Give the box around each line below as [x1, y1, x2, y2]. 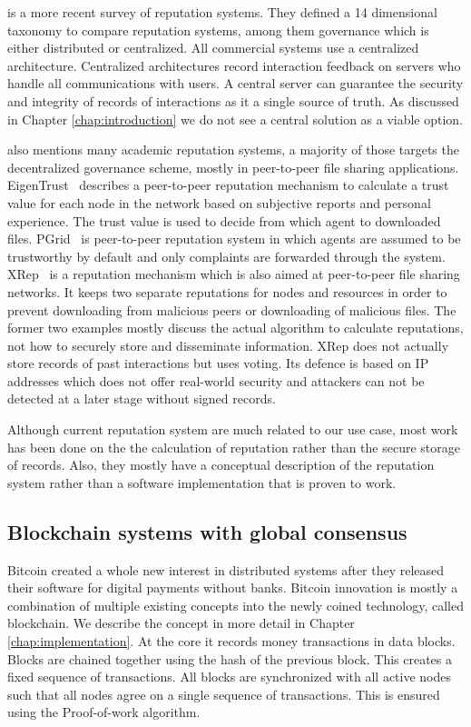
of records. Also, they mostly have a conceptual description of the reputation [7, 455, 435, 474]
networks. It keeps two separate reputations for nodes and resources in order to [7, 282, 447, 301]
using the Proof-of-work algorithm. [7, 702, 201, 722]
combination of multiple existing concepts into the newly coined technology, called [7, 595, 464, 614]
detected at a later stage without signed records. [7, 389, 276, 408]
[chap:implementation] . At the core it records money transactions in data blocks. [7, 632, 456, 651]
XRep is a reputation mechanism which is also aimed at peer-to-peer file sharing [7, 264, 460, 284]
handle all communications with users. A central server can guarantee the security [7, 74, 464, 93]
